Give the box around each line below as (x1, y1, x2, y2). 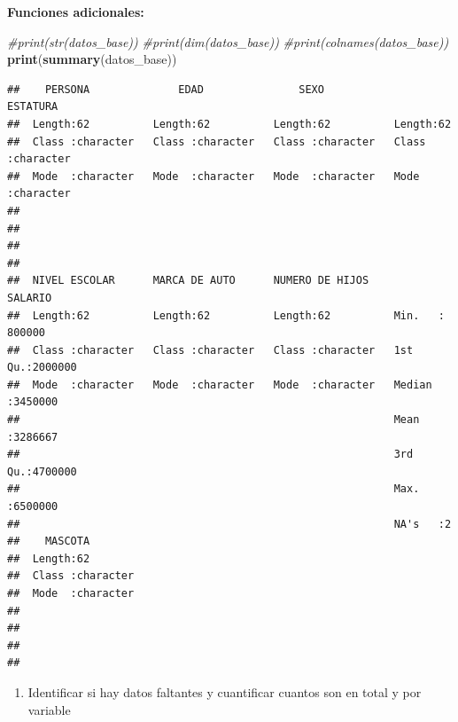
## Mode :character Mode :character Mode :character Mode (7, 169, 420, 183)
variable (27, 700, 71, 718)
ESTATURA (7, 100, 58, 114)
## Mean (7, 413, 420, 427)
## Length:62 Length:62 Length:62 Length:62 (7, 117, 452, 130)
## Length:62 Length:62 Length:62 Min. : (7, 309, 445, 322)
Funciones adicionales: (7, 3, 144, 20)
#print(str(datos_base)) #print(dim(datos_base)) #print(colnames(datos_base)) (7, 32, 449, 51)
